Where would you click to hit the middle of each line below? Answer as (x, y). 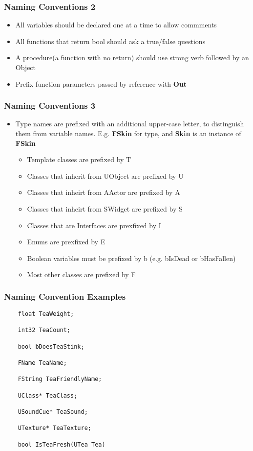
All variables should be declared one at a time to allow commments (116, 25)
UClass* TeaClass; (48, 395)
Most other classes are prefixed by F (81, 274)
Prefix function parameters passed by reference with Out (101, 83)
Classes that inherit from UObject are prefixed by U (105, 176)
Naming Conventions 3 (50, 106)
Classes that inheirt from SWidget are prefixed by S (105, 208)
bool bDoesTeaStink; (51, 346)
